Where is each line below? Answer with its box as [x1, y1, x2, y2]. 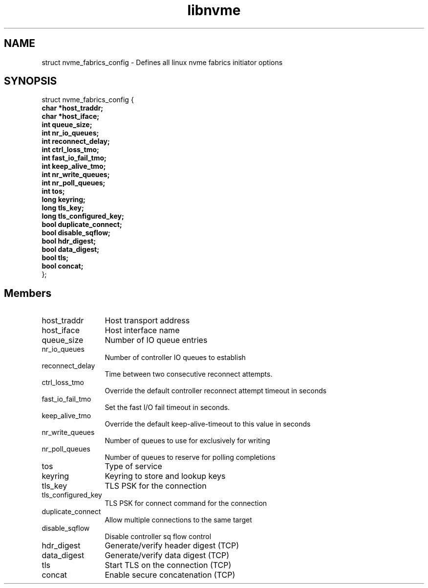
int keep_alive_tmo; [42, 162, 106, 171]
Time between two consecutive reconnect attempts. [105, 370, 273, 379]
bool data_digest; [42, 245, 100, 254]
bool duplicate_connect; [42, 220, 122, 229]
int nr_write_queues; [42, 170, 110, 179]
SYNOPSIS [4, 75, 57, 88]
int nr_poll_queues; [42, 179, 106, 187]
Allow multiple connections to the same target [105, 516, 252, 524]
